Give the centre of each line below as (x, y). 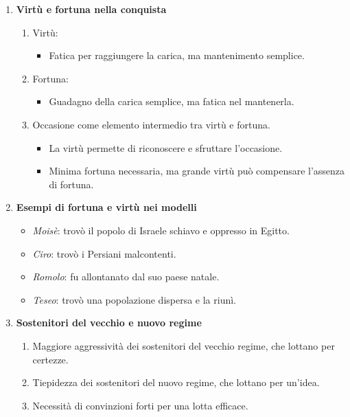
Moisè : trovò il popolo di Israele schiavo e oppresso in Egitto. (161, 230)
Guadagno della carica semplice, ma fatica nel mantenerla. (172, 101)
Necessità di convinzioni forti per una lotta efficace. (140, 405)
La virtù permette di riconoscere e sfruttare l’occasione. (166, 147)
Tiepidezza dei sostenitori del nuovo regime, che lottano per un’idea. (176, 382)
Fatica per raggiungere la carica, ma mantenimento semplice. (177, 55)
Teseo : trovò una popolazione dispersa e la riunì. (135, 299)
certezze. (50, 359)
